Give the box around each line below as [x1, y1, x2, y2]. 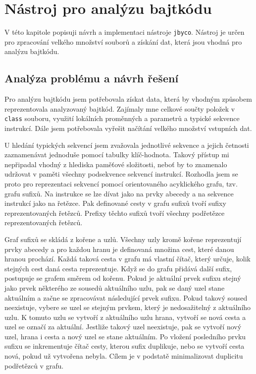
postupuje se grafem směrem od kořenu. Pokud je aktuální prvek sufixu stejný [4, 273, 241, 283]
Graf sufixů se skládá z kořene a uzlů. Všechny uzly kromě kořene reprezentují [4, 234, 242, 244]
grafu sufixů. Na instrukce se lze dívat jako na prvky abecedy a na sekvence [4, 188, 234, 198]
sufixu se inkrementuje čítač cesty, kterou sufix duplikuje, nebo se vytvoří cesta [4, 341, 245, 351]
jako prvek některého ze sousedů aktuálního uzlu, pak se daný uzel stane [4, 282, 225, 293]
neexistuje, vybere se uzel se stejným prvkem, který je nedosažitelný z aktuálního [4, 302, 251, 312]
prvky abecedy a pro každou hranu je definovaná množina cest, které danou [4, 244, 234, 254]
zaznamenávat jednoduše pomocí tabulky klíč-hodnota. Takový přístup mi [4, 149, 229, 160]
